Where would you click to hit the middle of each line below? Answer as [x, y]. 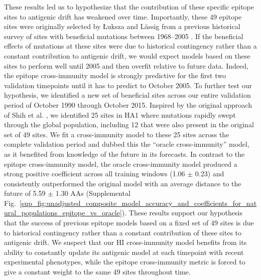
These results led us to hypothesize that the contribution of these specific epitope [129, 7]
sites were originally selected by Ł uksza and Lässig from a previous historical [122, 26]
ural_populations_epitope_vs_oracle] [63, 213]
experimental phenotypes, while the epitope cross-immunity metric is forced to [125, 262]
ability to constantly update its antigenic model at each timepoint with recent [124, 252]
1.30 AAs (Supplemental [93, 193]
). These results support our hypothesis [182, 213]
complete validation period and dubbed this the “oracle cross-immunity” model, [127, 144]
